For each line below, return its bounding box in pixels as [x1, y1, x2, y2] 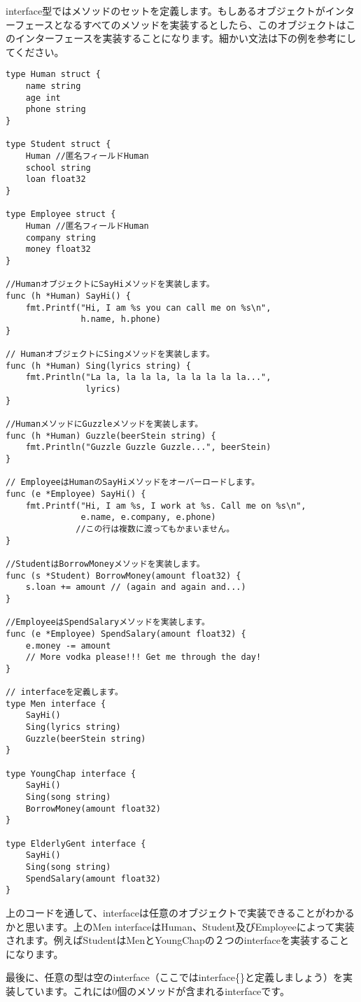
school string [25, 162, 91, 173]
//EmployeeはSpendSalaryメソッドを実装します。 [6, 617, 210, 628]
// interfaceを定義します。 [6, 687, 123, 698]
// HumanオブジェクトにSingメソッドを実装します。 [6, 349, 215, 360]
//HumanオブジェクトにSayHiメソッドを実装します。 [6, 279, 215, 290]
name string [25, 81, 81, 92]
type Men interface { [6, 698, 106, 709]
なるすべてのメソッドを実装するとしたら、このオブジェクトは [63, 17, 346, 31]
